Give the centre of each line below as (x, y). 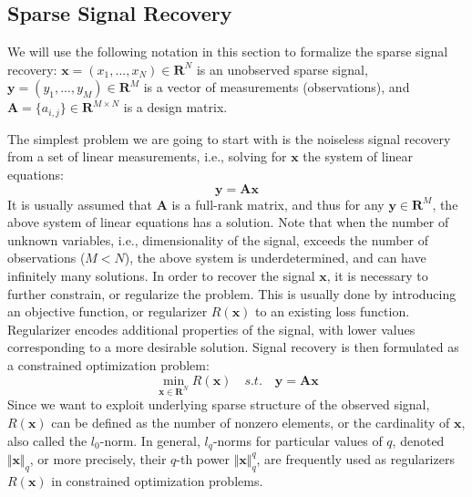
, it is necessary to (377, 275)
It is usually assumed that (80, 204)
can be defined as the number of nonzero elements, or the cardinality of (251, 422)
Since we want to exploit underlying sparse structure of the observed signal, (219, 404)
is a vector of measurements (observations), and (277, 87)
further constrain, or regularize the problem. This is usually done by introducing (232, 293)
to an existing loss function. (333, 311)
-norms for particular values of (298, 440)
